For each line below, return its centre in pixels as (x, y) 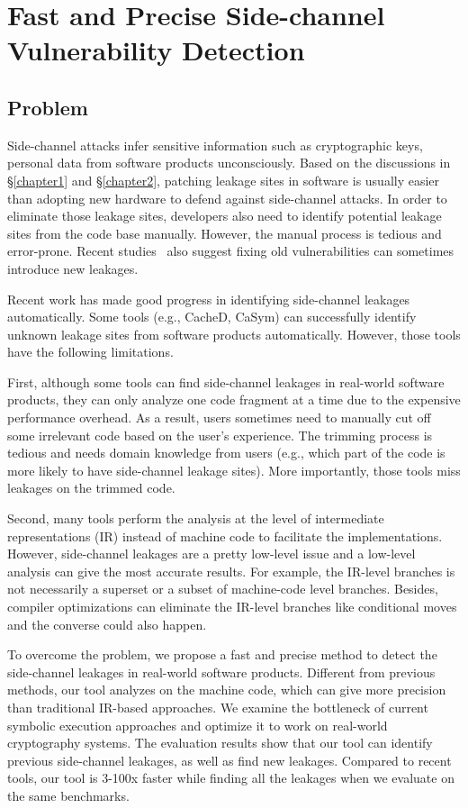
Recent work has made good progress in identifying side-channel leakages (209, 299)
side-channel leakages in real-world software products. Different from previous (221, 672)
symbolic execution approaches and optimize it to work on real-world (198, 725)
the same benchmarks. (68, 795)
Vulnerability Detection (156, 50)
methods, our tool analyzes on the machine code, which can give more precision (227, 690)
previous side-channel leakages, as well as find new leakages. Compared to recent (229, 760)
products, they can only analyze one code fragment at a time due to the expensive (234, 399)
